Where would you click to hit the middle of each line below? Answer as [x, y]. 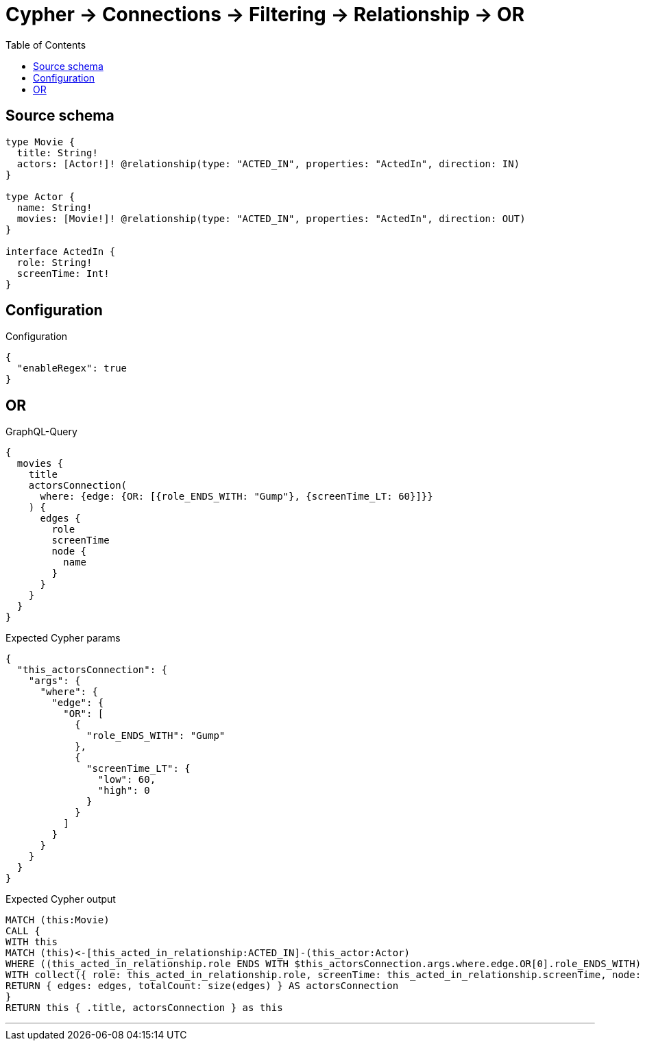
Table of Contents [46, 45]
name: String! [54, 207]
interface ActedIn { [61, 251]
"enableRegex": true [72, 368]
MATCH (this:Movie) [58, 920]
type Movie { [40, 142]
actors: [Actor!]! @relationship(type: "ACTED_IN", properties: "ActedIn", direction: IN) [268, 163]
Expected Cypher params [63, 638]
